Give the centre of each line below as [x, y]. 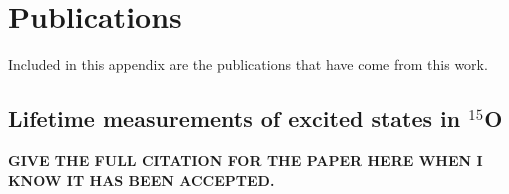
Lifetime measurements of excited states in [234, 118]
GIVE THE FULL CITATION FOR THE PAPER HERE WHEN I [245, 159]
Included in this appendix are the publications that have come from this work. [248, 64]
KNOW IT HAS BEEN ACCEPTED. [141, 179]
